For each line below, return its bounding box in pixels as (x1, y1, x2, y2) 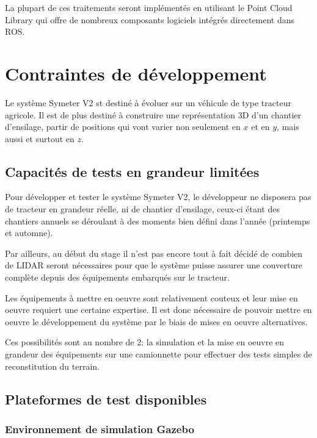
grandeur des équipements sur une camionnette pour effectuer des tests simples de (5, 348, 312, 361)
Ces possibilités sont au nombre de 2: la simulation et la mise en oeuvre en (5, 336, 285, 348)
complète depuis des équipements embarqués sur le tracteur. (5, 271, 230, 284)
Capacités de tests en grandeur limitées (5, 162, 260, 181)
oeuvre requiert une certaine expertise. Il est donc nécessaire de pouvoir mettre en (5, 303, 312, 316)
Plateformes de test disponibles (5, 389, 207, 408)
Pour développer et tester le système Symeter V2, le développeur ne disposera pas (5, 190, 312, 203)
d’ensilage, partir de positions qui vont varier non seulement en (5, 120, 241, 133)
